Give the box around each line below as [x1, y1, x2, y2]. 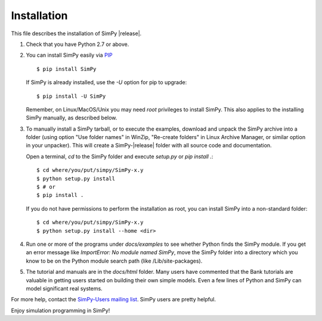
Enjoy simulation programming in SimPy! [11, 307, 110, 314]
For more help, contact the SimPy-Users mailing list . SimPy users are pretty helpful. [11, 296, 216, 303]
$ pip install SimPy [36, 66, 97, 72]
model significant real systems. [26, 285, 103, 292]
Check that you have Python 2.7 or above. [26, 41, 129, 48]
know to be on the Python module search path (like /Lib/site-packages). [26, 257, 203, 264]
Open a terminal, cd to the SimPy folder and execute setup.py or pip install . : [26, 153, 213, 160]
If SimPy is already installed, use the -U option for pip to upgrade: [26, 79, 187, 86]
